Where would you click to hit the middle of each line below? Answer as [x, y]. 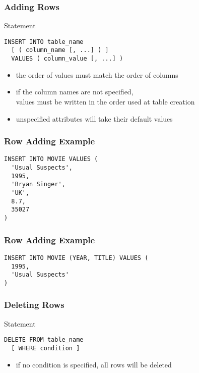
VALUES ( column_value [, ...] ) [67, 59]
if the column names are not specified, [75, 92]
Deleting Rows [34, 305]
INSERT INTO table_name [44, 42]
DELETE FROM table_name [44, 340]
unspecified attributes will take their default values [94, 118]
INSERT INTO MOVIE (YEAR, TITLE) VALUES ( [76, 258]
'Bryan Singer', [38, 184]
